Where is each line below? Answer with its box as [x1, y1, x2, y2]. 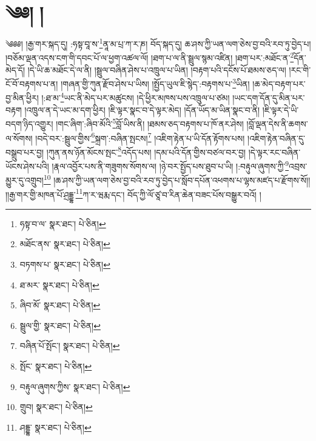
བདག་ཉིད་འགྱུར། [5, 117, 53, 130]
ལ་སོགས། [5, 131, 33, 144]
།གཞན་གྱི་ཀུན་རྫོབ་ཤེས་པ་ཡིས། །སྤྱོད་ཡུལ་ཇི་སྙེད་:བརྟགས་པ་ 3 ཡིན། [61, 76, 250, 90]
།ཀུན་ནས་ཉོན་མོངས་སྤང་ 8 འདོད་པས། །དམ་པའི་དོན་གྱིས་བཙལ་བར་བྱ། [46, 144, 246, 158]
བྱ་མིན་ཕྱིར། [5, 91, 39, 104]
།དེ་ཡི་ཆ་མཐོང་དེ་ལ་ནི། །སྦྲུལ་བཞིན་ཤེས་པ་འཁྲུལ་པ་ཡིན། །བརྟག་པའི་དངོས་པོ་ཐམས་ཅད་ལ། [27, 63, 286, 76]
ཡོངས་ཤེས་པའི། [5, 159, 49, 172]
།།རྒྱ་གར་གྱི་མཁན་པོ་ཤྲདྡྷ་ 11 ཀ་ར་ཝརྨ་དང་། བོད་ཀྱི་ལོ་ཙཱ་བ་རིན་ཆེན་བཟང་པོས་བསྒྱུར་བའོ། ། [5, 186, 261, 201]
